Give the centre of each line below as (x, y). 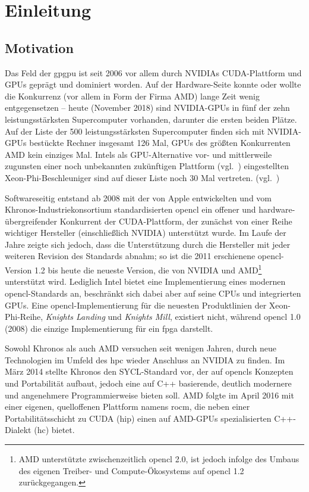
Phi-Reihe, (24, 317)
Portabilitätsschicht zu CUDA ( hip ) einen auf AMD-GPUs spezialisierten (138, 418)
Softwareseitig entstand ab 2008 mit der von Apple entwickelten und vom (138, 197)
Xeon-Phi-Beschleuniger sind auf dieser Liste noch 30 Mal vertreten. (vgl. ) (142, 177)
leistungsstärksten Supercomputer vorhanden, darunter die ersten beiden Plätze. (151, 119)
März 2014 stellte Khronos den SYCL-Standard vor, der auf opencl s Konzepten (149, 371)
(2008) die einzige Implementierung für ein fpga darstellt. (109, 328)
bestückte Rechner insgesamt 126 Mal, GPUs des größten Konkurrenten (160, 143)
